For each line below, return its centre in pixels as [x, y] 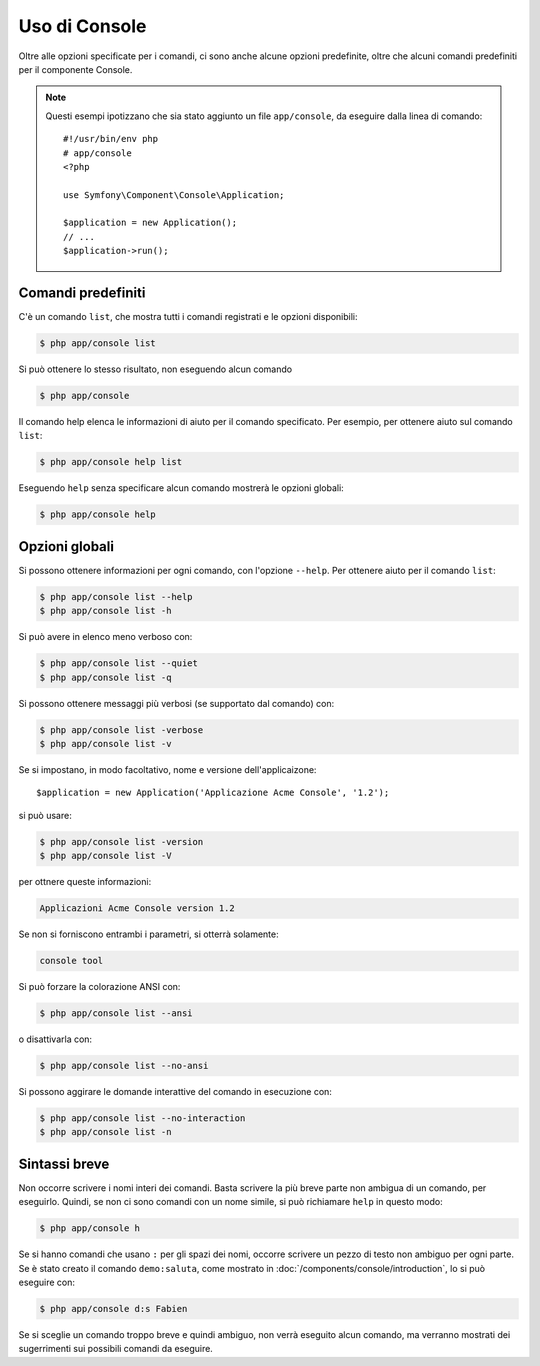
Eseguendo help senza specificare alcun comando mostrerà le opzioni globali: [181, 488]
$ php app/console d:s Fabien [113, 1309]
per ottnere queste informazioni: [85, 882]
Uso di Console [82, 26]
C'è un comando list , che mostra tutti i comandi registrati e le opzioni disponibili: [188, 317]
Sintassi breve [64, 1163]
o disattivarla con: [55, 1039]
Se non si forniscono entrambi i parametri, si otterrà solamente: [148, 934]
